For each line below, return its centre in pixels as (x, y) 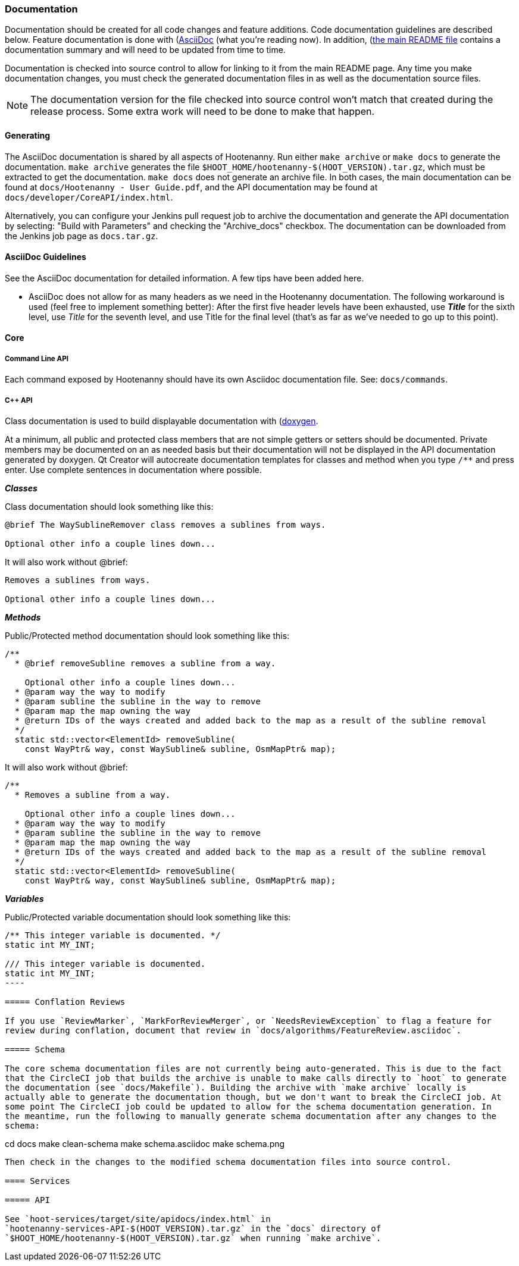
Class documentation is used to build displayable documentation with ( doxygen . (162, 421)
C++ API (19, 400)
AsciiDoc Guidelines (46, 257)
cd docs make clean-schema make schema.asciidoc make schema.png (145, 1143)
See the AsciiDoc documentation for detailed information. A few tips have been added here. (185, 278)
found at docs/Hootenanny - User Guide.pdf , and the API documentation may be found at (191, 187)
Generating (28, 135)
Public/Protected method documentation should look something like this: (147, 635)
